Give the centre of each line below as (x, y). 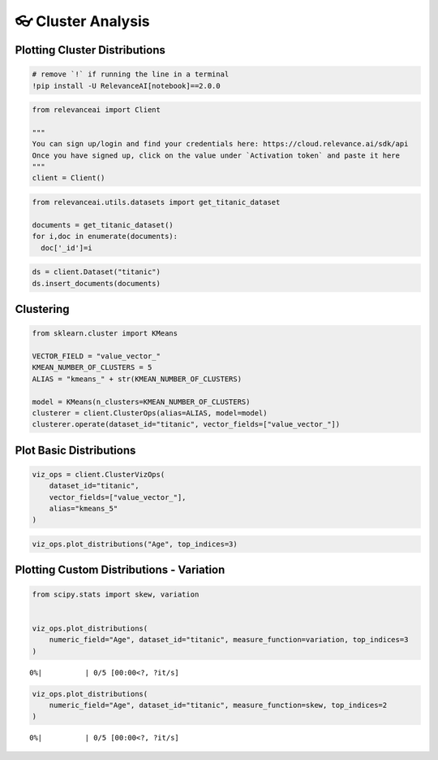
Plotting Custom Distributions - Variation (120, 570)
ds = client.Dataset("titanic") (97, 272)
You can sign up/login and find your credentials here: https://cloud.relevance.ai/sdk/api (220, 144)
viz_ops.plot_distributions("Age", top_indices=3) (135, 544)
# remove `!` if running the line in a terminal (131, 74)
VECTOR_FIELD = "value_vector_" (97, 356)
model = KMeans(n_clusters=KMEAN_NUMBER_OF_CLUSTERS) (141, 402)
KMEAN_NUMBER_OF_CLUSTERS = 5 (92, 367)
